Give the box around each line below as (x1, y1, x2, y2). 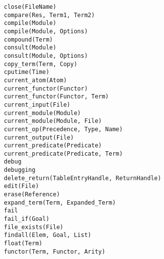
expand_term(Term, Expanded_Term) (4, 199, 116, 206)
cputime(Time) (4, 69, 50, 76)
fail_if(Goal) (4, 215, 50, 223)
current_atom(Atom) (4, 76, 67, 84)
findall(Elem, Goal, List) (4, 232, 91, 239)
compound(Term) (4, 36, 53, 43)
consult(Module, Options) (4, 52, 88, 59)
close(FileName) (4, 3, 57, 10)
